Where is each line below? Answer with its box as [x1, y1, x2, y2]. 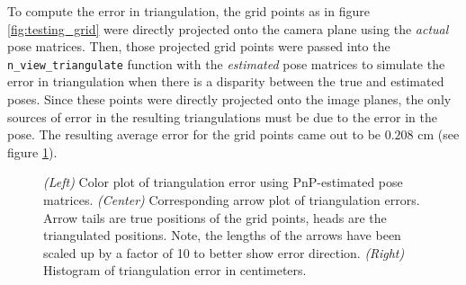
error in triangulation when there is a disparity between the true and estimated [7, 72, 444, 91]
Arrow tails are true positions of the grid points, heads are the [43, 208, 387, 227]
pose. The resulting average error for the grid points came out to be [7, 125, 381, 144]
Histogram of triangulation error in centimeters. [43, 261, 307, 280]
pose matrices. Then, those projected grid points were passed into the [7, 37, 390, 56]
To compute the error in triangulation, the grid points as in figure [7, 2, 370, 20]
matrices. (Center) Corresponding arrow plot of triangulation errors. [43, 191, 420, 209]
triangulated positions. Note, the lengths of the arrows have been [43, 226, 401, 245]
